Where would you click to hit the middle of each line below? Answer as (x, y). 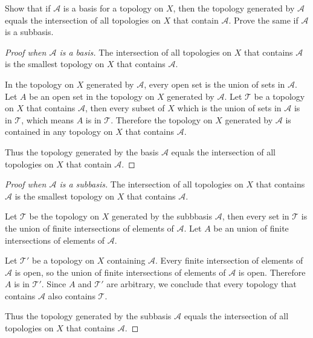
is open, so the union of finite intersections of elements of (120, 272)
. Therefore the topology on (162, 119)
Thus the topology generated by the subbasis (88, 316)
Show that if (28, 8)
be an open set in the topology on (92, 96)
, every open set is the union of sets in (215, 84)
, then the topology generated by (234, 8)
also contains (72, 295)
